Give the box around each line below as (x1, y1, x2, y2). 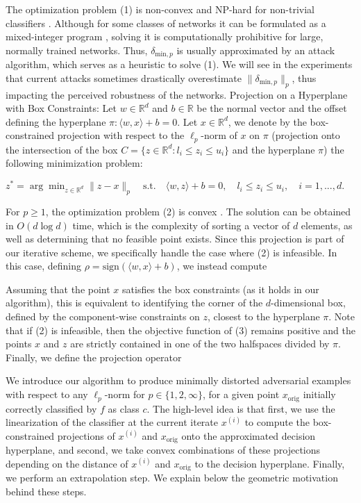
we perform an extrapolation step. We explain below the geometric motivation (6, 470, 338, 485)
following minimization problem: (6, 156, 143, 170)
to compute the (244, 415, 310, 429)
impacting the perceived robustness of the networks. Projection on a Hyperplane (6, 87, 348, 101)
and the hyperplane (232, 142, 315, 156)
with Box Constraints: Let (6, 101, 117, 115)
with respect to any (6, 387, 88, 402)
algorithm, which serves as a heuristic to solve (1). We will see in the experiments (6, 57, 353, 72)
